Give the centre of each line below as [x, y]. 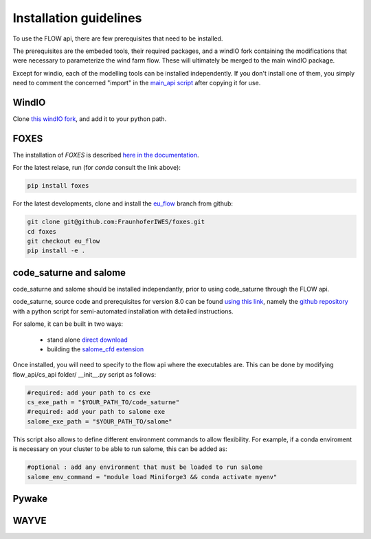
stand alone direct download [88, 340]
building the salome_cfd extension [95, 349]
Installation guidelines [77, 18]
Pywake [30, 498]
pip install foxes [58, 186]
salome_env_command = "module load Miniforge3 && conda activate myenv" [152, 477]
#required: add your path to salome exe [96, 412]
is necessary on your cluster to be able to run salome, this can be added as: [120, 449]
